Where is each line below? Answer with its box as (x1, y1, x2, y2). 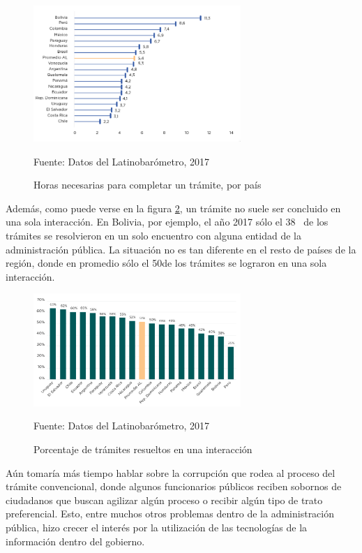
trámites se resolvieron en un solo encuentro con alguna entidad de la (6, 228, 301, 243)
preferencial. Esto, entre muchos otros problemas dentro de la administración (6, 506, 335, 521)
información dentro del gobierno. (6, 533, 145, 548)
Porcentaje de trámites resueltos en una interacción (33, 442, 252, 457)
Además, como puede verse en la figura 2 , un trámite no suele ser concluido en (6, 200, 341, 215)
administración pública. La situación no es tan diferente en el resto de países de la (6, 242, 356, 256)
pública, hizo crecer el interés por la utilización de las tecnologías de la (6, 520, 308, 535)
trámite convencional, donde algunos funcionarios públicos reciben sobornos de (6, 479, 342, 494)
